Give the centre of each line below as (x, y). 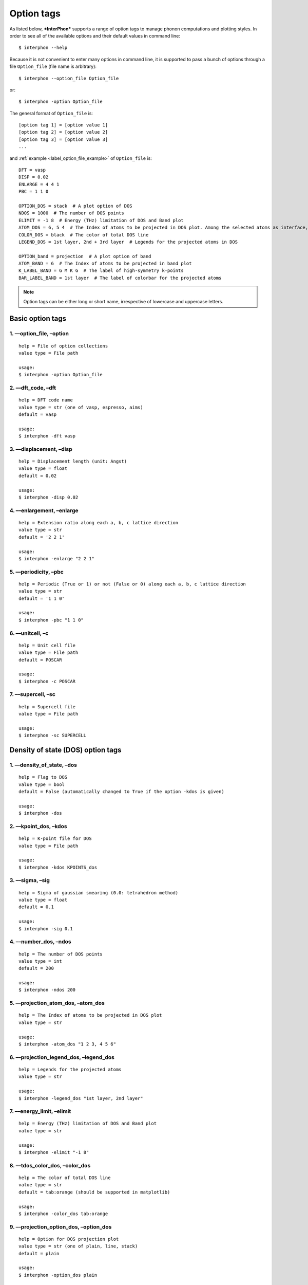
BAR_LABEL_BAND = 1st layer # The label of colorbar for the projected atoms (120, 278)
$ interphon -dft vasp (47, 436)
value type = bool (42, 784)
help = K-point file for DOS (55, 839)
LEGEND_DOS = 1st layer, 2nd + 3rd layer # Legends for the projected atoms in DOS (128, 242)
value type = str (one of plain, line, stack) (78, 1246)
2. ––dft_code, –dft (33, 388)
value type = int (40, 961)
